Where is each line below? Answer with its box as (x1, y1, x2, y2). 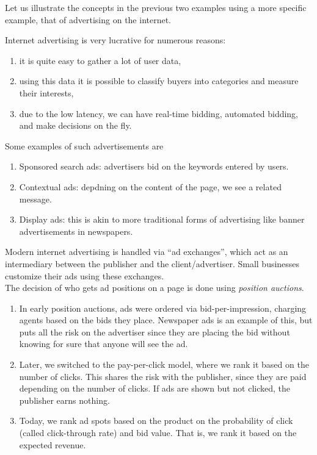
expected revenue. (19, 438, 86, 451)
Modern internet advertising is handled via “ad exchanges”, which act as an (5, 245, 288, 258)
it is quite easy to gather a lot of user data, (19, 54, 181, 66)
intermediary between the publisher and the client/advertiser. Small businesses (5, 257, 300, 270)
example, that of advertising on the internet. (5, 13, 172, 26)
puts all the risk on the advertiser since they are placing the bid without (19, 325, 290, 338)
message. (19, 192, 52, 205)
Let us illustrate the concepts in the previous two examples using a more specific (5, 1, 307, 13)
